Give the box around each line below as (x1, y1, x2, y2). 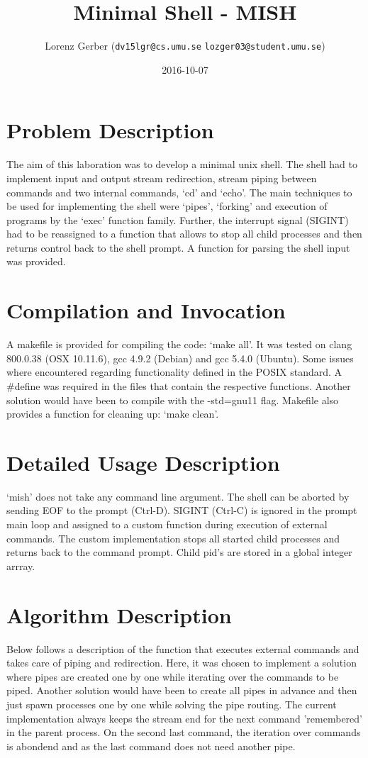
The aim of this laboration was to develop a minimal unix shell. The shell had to (6, 157, 358, 172)
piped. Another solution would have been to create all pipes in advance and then (6, 683, 357, 698)
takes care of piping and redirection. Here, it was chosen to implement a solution (6, 655, 357, 670)
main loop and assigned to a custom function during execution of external (6, 517, 328, 532)
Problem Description (6, 116, 214, 145)
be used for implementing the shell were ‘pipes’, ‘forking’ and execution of (6, 199, 328, 213)
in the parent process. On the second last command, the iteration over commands (6, 725, 361, 740)
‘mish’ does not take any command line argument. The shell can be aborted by (6, 489, 350, 503)
